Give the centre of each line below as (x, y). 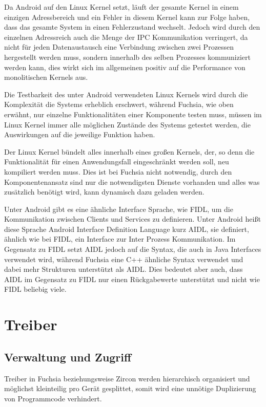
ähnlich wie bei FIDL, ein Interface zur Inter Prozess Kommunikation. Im (120, 239)
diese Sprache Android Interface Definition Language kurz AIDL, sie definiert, (127, 229)
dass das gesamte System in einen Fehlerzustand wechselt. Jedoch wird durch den (132, 27)
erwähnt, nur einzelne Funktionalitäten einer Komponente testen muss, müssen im (133, 114)
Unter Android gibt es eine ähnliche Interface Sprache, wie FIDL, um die (119, 209)
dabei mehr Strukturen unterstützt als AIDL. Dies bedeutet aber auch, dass (124, 269)
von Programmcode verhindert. (53, 398)
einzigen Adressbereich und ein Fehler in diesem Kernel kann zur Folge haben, (127, 17)
